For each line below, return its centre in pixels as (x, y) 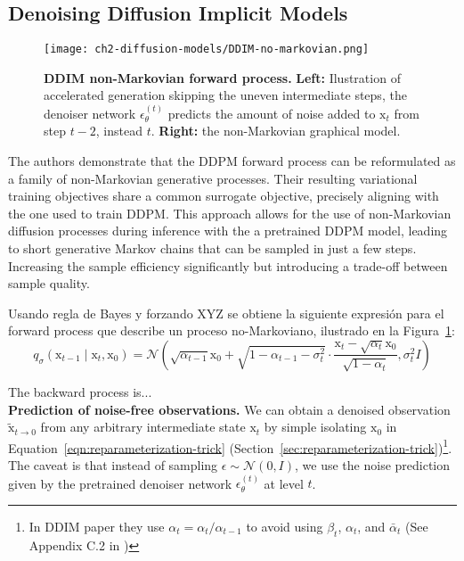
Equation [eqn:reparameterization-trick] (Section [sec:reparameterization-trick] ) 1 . (230, 446)
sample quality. (49, 283)
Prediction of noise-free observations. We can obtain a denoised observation (229, 409)
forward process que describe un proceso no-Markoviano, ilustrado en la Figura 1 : (232, 330)
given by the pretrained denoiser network (120, 483)
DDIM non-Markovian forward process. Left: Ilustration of (222, 77)
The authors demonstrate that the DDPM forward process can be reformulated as (232, 161)
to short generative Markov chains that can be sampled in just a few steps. (212, 248)
